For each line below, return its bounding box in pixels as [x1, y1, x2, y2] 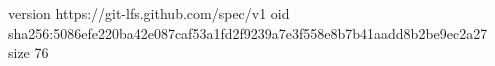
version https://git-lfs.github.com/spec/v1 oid [8, 3, 290, 23]
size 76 [8, 42, 49, 63]
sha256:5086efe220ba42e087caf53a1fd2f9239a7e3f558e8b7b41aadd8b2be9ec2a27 [8, 22, 488, 43]
